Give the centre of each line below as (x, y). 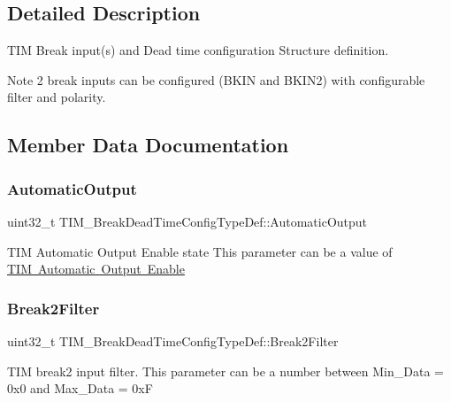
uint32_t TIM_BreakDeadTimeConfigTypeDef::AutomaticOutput (187, 221)
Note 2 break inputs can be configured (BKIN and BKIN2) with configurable (216, 79)
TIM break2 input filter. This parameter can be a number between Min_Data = (225, 371)
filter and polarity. (57, 97)
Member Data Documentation (148, 145)
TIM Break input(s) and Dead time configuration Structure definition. (198, 50)
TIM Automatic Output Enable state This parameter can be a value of (200, 251)
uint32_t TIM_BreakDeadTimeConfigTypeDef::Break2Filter (173, 340)
